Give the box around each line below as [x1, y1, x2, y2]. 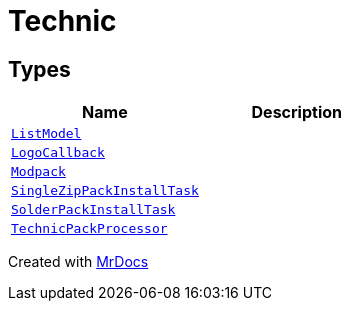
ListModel [11, 126, 82, 142]
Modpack [11, 164, 66, 180]
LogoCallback [11, 145, 105, 161]
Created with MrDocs [8, 253, 149, 271]
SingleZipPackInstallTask [11, 183, 199, 199]
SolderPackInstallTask [11, 202, 176, 218]
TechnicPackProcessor [11, 221, 168, 237]
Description [251, 102, 342, 123]
